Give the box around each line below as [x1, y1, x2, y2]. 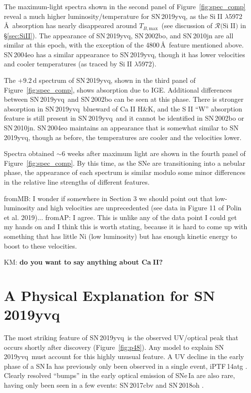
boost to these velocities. [4, 240, 77, 251]
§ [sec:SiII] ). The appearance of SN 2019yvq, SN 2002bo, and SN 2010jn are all [4, 30, 234, 40]
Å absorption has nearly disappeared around [4, 20, 137, 31]
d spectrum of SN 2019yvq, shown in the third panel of [32, 75, 196, 85]
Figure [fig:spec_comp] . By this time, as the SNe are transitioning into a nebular [4, 157, 246, 168]
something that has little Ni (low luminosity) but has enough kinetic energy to [4, 231, 237, 241]
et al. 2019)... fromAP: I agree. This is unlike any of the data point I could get [4, 212, 237, 222]
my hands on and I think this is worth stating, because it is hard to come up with [4, 221, 248, 232]
